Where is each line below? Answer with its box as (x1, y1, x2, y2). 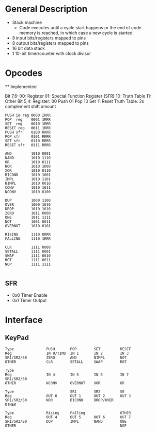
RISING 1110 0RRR (5, 232, 51, 237)
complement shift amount (5, 103, 56, 109)
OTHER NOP (5, 423, 127, 428)
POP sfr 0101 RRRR (5, 134, 51, 139)
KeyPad (5, 334, 29, 342)
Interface (5, 314, 43, 325)
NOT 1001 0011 (5, 219, 51, 224)
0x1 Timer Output (12, 297, 47, 303)
